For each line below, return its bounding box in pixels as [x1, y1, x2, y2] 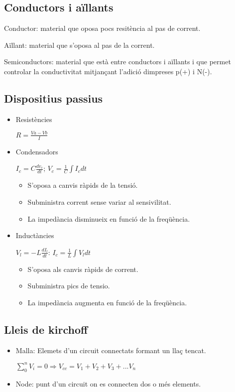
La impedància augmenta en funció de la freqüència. [27, 297, 187, 307]
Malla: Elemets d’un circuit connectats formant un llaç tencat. [15, 345, 206, 355]
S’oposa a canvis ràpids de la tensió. [27, 180, 138, 190]
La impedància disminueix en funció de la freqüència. [27, 213, 190, 224]
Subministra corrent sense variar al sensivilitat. [27, 196, 171, 207]
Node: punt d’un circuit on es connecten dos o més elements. [15, 378, 201, 389]
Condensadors [15, 146, 58, 156]
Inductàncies [15, 230, 54, 241]
